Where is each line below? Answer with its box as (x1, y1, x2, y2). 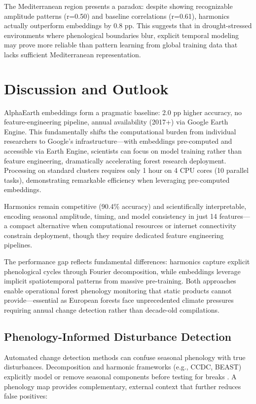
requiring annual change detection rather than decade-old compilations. (4, 304, 219, 315)
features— (219, 210, 250, 221)
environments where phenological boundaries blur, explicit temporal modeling (4, 30, 239, 40)
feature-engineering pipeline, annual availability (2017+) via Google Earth (4, 117, 228, 127)
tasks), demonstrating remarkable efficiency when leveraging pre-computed (4, 174, 230, 185)
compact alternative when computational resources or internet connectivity (9, 220, 236, 231)
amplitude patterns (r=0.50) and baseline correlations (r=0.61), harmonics (4, 10, 230, 21)
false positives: (4, 391, 48, 401)
